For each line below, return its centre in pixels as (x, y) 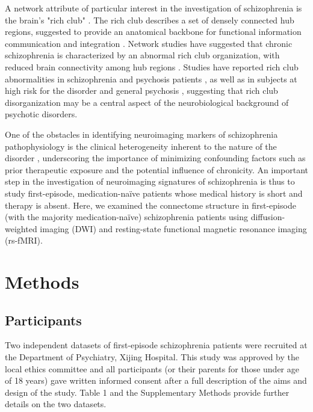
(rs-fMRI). (24, 240)
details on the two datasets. (56, 404)
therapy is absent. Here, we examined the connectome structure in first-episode (150, 205)
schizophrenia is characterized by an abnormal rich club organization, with (142, 55)
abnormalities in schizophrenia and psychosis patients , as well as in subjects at (151, 78)
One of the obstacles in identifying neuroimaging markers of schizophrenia (141, 134)
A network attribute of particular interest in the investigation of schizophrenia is (153, 8)
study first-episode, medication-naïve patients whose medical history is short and (154, 193)
